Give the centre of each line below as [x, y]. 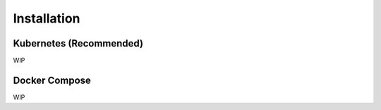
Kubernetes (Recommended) [78, 43]
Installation [47, 18]
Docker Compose [52, 80]
